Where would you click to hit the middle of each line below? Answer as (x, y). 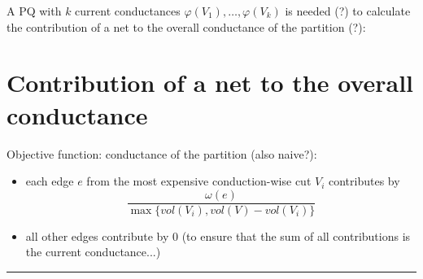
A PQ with (34, 11)
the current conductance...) (93, 252)
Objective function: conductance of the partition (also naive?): (162, 153)
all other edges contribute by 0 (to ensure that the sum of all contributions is (218, 235)
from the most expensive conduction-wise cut (199, 181)
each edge (50, 181)
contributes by (364, 181)
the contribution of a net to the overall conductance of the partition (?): (186, 26)
